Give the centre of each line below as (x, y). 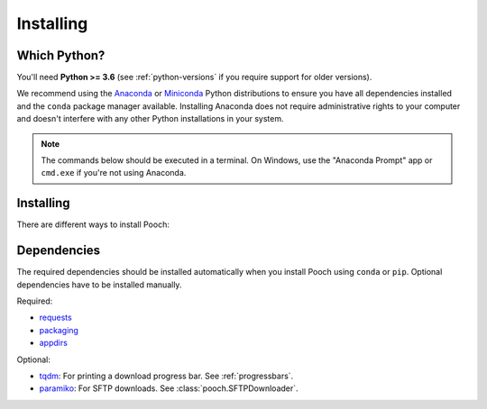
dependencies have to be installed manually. (99, 285)
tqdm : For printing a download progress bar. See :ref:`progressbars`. (166, 376)
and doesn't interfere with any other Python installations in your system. (150, 119)
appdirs (53, 343)
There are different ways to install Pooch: (93, 224)
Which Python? (61, 55)
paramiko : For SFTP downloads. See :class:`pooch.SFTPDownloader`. (169, 388)
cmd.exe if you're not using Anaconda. (114, 173)
